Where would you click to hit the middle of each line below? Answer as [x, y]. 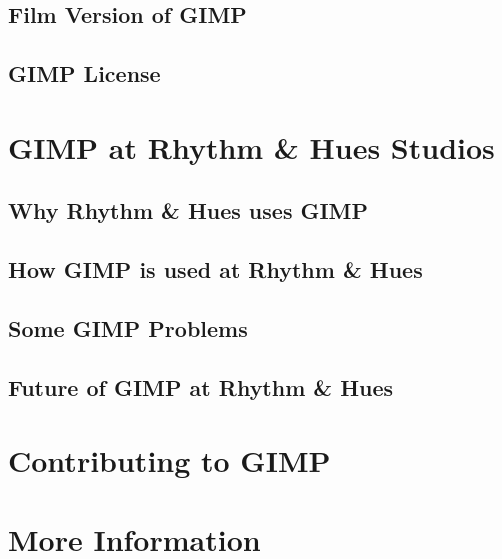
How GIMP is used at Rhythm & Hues [215, 269]
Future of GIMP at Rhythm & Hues [201, 386]
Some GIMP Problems [128, 327]
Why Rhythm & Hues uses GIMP [188, 210]
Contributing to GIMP [169, 460]
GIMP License [84, 73]
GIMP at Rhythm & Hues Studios [251, 146]
